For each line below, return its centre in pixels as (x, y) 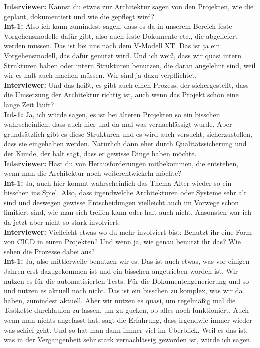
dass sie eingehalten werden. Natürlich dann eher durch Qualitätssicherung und (125, 144)
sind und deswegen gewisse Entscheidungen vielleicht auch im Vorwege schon (122, 202)
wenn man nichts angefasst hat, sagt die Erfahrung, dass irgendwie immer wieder (128, 320)
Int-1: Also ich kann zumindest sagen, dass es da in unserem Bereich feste (118, 26)
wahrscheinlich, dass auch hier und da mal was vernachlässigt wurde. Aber (118, 124)
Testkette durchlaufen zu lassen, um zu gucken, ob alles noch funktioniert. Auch (126, 310)
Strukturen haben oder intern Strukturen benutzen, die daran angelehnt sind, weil (130, 65)
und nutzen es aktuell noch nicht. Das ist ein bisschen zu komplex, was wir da (123, 291)
